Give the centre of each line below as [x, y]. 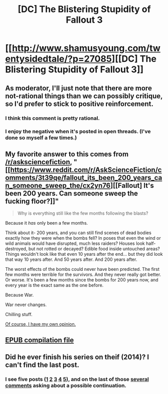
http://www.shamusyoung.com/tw [86, 48]
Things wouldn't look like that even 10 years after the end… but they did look [84, 254]
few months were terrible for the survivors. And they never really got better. [83, 274]
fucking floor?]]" [32, 201]
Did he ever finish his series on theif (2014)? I [77, 357]
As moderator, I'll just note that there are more [78, 88]
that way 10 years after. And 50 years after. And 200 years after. [71, 259]
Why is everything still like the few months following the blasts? [83, 213]
